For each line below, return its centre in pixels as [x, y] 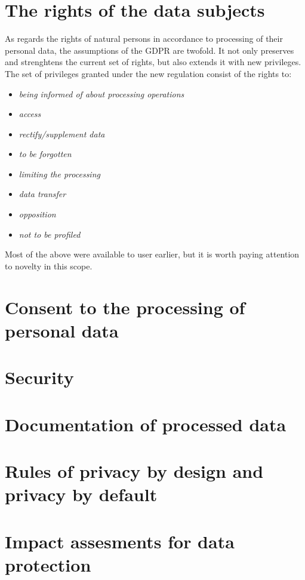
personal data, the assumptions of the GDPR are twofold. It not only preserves [150, 50]
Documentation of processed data [146, 424]
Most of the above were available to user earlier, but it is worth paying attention [152, 254]
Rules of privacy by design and [134, 470]
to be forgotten [45, 154]
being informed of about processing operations [101, 93]
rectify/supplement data [62, 134]
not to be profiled [50, 234]
